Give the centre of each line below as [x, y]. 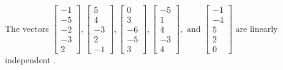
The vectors [27, 28]
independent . [31, 60]
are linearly [257, 28]
